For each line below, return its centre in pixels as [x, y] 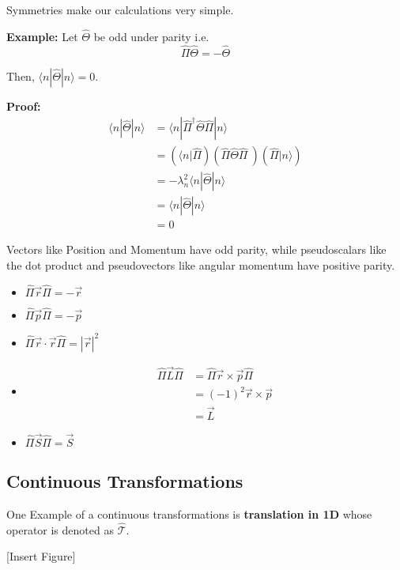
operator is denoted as [60, 529]
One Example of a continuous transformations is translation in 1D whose [189, 513]
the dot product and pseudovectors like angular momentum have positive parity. [201, 264]
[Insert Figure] [41, 556]
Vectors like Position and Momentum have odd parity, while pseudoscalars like [196, 249]
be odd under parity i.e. [151, 36]
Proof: [24, 106]
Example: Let [42, 36]
